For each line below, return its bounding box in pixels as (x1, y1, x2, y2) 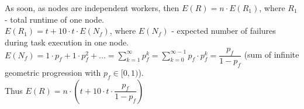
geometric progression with (5, 66, 101, 78)
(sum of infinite (244, 48, 299, 61)
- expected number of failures (171, 24, 276, 37)
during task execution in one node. (5, 36, 129, 48)
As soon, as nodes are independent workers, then (5, 2, 179, 13)
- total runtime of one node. (5, 13, 104, 25)
